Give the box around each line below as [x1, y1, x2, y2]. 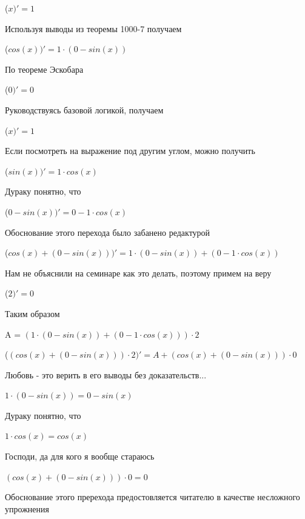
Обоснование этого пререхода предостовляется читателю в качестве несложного [5, 491, 300, 503]
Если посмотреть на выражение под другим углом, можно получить [5, 144, 255, 157]
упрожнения [5, 502, 49, 515]
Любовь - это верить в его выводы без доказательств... [5, 368, 207, 381]
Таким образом [5, 307, 60, 320]
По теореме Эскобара [5, 62, 84, 75]
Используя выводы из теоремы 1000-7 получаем [5, 22, 182, 35]
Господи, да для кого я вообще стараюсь [5, 450, 155, 463]
